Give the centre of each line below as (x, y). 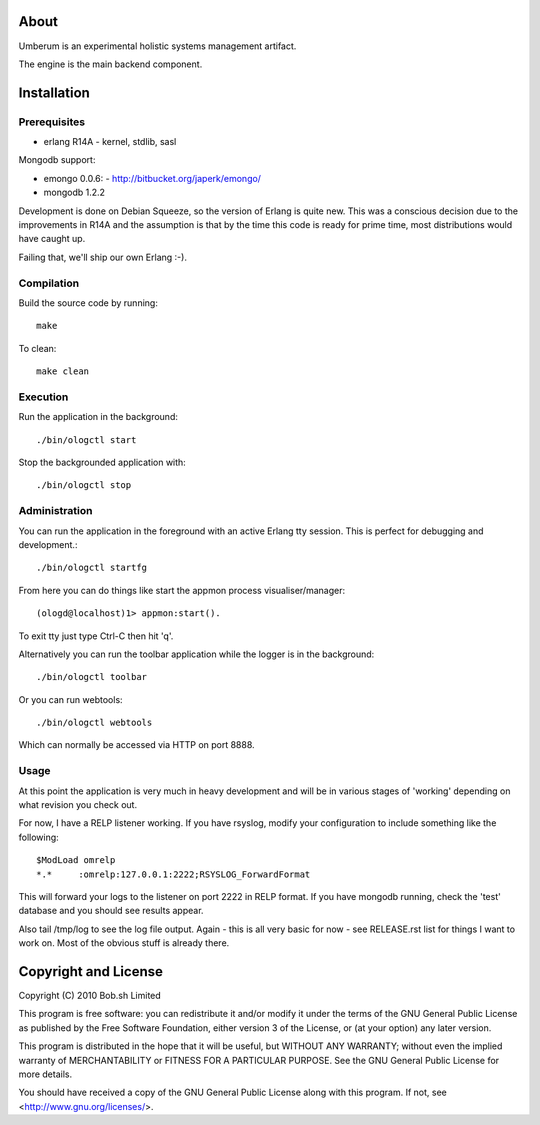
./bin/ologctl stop (84, 485)
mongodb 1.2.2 (74, 192)
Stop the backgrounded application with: (102, 462)
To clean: (37, 348)
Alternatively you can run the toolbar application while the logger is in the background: (196, 654)
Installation (54, 92)
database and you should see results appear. (111, 911)
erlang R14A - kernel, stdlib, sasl (110, 142)
